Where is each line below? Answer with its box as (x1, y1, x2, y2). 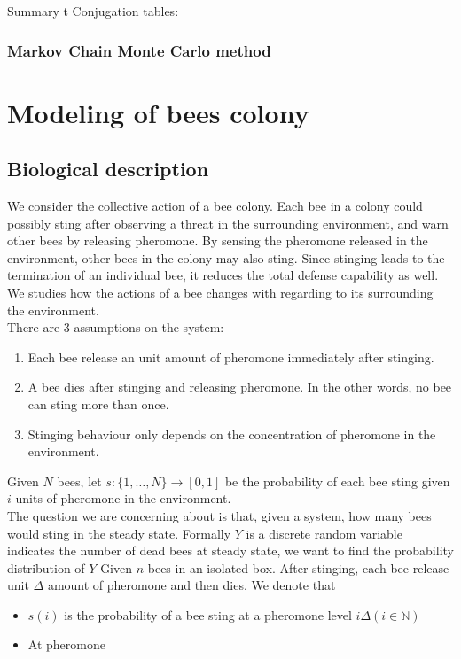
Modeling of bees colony (7, 94, 309, 130)
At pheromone (27, 635, 105, 654)
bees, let (57, 471, 102, 490)
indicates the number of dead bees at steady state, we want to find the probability (7, 541, 454, 560)
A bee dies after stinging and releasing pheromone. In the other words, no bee (27, 377, 452, 396)
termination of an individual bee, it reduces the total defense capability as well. (7, 266, 439, 284)
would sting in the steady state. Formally (7, 523, 231, 542)
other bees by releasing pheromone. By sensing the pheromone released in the (7, 231, 428, 250)
